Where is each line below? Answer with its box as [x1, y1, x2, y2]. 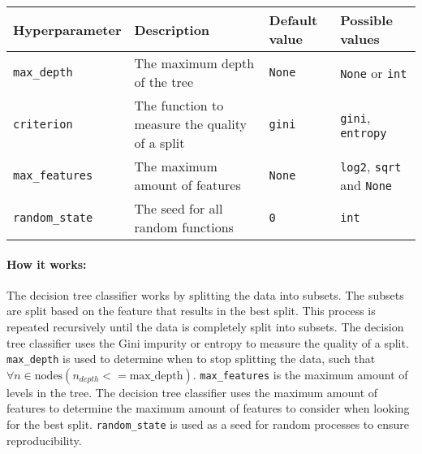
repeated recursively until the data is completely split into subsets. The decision [6, 318, 404, 335]
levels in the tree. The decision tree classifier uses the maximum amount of [6, 383, 378, 400]
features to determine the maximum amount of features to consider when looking [6, 400, 410, 417]
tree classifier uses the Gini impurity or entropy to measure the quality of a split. [6, 334, 409, 351]
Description [134, 19, 210, 39]
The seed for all [134, 199, 223, 218]
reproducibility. [6, 431, 82, 448]
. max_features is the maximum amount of [192, 365, 408, 383]
